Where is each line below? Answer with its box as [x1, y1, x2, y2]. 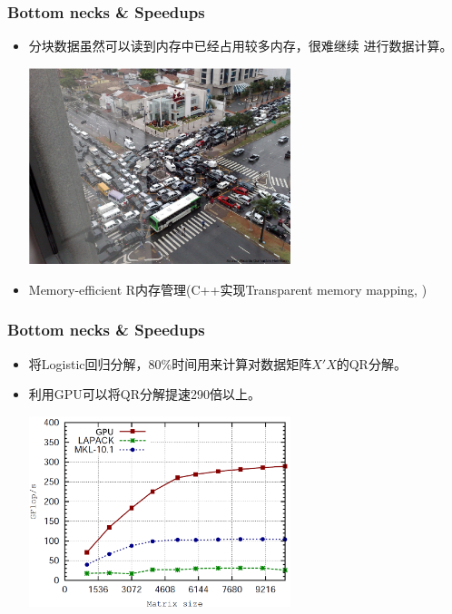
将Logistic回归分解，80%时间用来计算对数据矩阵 [28, 354, 312, 373]
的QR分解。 [336, 354, 407, 373]
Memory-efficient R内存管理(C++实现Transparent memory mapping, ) [28, 279, 427, 298]
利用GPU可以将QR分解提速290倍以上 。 [28, 385, 261, 404]
